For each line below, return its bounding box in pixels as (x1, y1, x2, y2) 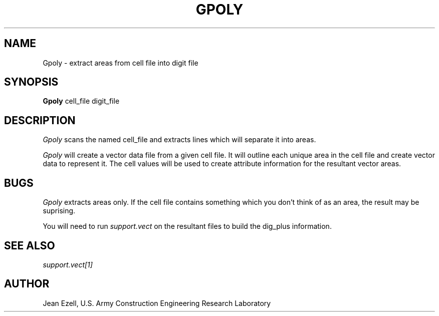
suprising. (43, 206, 76, 215)
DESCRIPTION (4, 114, 76, 127)
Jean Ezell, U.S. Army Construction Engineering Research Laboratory (43, 298, 271, 307)
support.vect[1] (43, 260, 93, 269)
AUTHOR (4, 277, 50, 290)
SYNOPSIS (4, 76, 59, 89)
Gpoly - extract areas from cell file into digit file (43, 58, 198, 67)
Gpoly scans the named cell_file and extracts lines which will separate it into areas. (43, 135, 316, 144)
